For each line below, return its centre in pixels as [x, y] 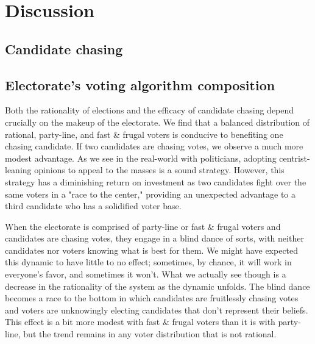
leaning [18, 170]
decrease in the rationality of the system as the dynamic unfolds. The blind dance [157, 286]
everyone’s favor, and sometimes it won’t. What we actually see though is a [146, 274]
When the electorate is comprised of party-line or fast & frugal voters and [143, 226]
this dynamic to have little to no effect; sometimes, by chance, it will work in [148, 262]
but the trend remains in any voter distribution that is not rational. [150, 334]
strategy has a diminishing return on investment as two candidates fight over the [156, 181]
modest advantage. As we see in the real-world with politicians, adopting [141, 158]
